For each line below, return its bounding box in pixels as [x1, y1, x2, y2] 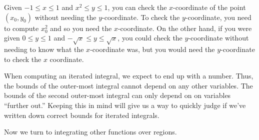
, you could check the [117, 32, 182, 43]
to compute [4, 22, 39, 33]
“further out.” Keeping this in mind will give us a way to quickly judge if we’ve [4, 99, 246, 110]
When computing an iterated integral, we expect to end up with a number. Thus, [4, 70, 253, 81]
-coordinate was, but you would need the [90, 43, 215, 54]
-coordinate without [188, 32, 249, 43]
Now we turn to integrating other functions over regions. [4, 126, 177, 137]
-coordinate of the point [173, 2, 246, 12]
